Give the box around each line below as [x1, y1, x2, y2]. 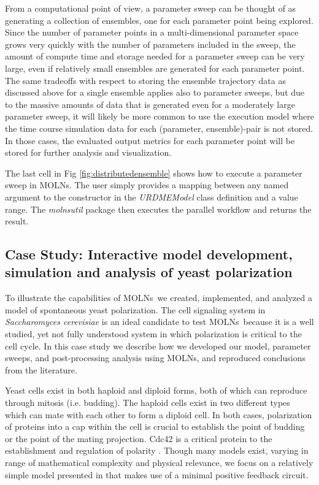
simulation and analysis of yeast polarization [5, 262, 293, 281]
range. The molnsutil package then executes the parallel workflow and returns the [5, 202, 312, 215]
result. [5, 215, 29, 227]
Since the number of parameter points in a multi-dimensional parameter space [5, 26, 299, 39]
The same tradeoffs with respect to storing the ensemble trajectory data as [5, 74, 286, 86]
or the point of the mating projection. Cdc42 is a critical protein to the [5, 432, 272, 445]
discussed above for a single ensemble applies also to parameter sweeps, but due [5, 86, 305, 99]
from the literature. [5, 363, 77, 376]
